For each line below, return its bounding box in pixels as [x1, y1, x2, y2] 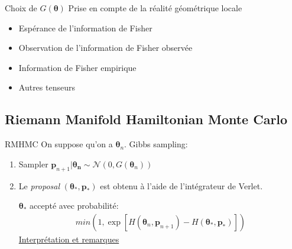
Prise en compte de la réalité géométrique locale [68, 2, 242, 14]
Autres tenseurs [18, 81, 75, 93]
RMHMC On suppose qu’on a [5, 138, 113, 150]
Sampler [18, 157, 48, 170]
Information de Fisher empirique [18, 61, 137, 73]
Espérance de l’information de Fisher [18, 21, 153, 34]
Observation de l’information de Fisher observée [18, 41, 193, 54]
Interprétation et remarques [18, 232, 119, 245]
